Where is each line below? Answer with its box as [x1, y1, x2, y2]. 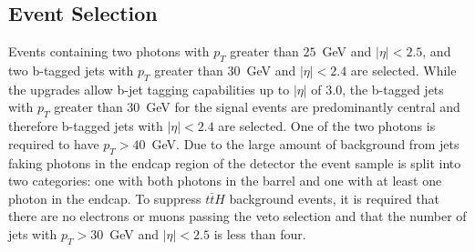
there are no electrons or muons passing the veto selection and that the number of [8, 207, 467, 226]
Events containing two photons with [8, 42, 210, 61]
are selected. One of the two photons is [218, 116, 436, 136]
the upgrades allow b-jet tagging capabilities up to [8, 79, 290, 98]
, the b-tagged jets [342, 79, 444, 98]
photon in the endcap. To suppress [8, 188, 201, 207]
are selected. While [350, 61, 457, 79]
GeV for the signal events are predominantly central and [146, 97, 460, 116]
